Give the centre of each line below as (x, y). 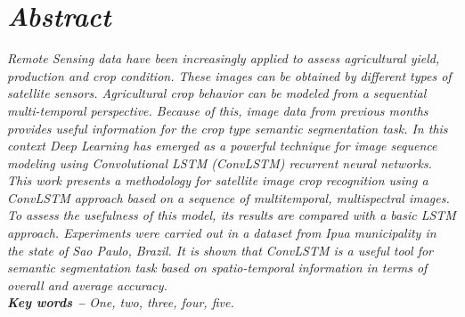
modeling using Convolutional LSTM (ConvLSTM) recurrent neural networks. (220, 163)
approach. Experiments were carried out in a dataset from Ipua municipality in (222, 233)
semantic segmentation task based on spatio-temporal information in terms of (217, 268)
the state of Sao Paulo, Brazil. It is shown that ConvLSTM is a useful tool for (220, 250)
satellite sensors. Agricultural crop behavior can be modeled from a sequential (217, 93)
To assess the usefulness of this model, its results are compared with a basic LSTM (232, 215)
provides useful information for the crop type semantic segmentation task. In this (228, 128)
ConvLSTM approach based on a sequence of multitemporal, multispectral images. (228, 197)
